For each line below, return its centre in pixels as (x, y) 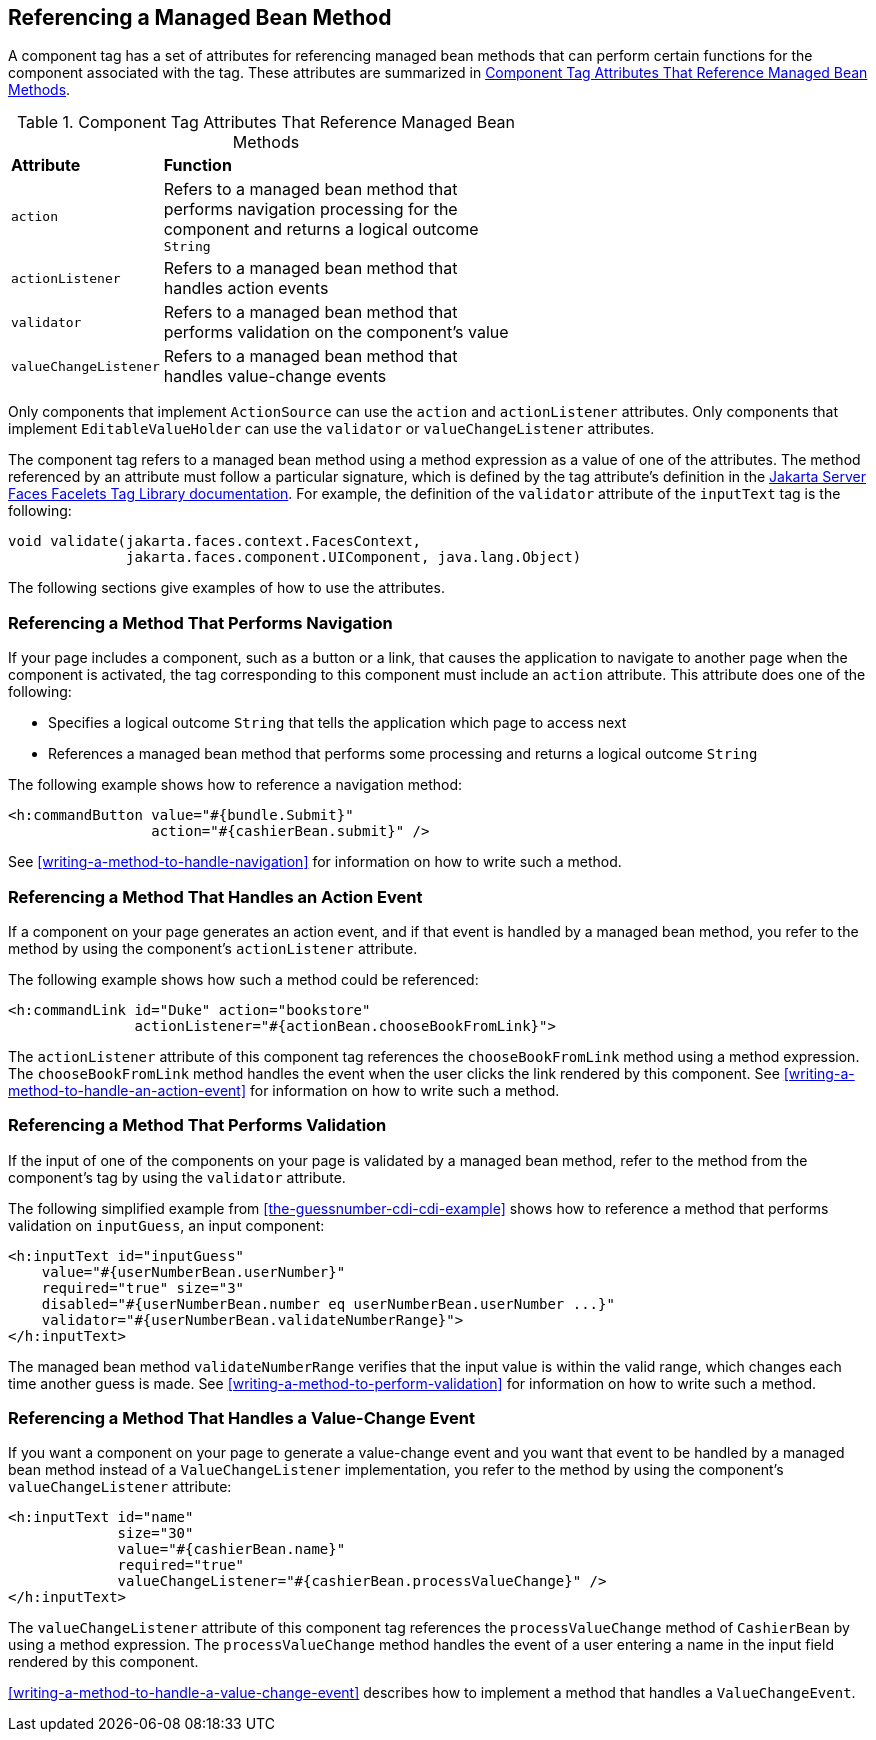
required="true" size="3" (143, 1287)
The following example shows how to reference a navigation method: (235, 785)
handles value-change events (275, 376)
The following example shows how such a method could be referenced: (243, 979)
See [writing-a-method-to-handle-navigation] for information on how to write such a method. (315, 862)
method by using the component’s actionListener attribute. (213, 948)
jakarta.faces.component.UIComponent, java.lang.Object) (354, 557)
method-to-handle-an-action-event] (127, 1090)
